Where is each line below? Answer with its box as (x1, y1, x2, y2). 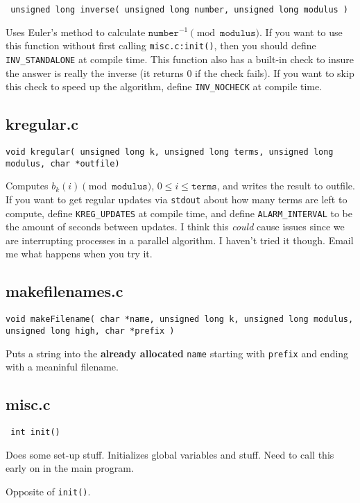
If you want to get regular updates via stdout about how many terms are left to (6, 191, 348, 206)
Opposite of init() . (6, 484, 91, 498)
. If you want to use (259, 24, 343, 39)
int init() (10, 427, 60, 437)
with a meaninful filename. (6, 359, 119, 374)
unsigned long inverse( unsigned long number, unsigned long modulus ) (10, 5, 349, 15)
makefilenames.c (6, 280, 123, 302)
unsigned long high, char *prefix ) (6, 325, 175, 336)
